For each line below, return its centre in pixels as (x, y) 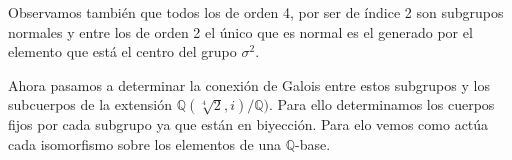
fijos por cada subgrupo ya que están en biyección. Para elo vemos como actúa (248, 124)
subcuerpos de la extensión (90, 104)
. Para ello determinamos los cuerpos (382, 104)
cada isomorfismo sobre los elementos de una (145, 143)
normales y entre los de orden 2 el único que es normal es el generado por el (240, 31)
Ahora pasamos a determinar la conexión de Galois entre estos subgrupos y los (249, 84)
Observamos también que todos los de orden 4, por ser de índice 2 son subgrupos (256, 12)
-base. (313, 143)
